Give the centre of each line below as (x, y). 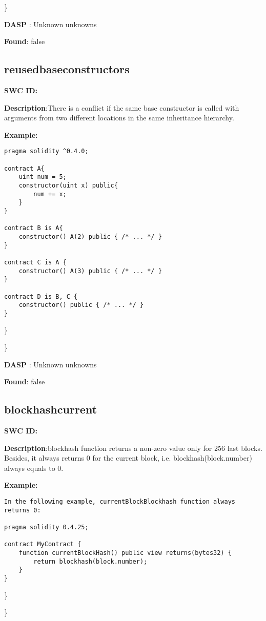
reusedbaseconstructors (67, 69)
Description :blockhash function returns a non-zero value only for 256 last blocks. (133, 448)
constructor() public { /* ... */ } (81, 305)
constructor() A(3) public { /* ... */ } (90, 271)
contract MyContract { (43, 544)
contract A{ (24, 168)
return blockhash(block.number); (90, 561)
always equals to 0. (34, 468)
